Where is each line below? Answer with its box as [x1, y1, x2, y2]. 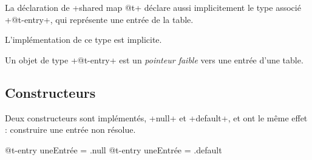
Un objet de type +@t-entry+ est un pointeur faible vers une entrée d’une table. [5, 53, 304, 66]
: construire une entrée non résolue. [5, 123, 136, 136]
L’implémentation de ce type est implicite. [5, 33, 162, 46]
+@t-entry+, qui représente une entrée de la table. [5, 13, 194, 25]
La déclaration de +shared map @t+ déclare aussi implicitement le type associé [5, 1, 301, 13]
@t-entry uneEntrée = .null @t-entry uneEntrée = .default [5, 143, 222, 156]
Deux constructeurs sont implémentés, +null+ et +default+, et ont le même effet [5, 111, 308, 124]
